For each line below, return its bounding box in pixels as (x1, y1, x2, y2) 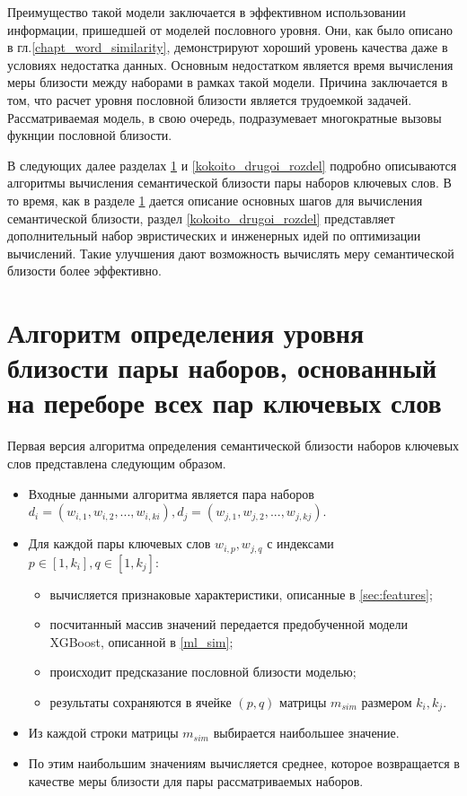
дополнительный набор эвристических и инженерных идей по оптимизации (7, 226, 421, 245)
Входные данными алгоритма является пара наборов (28, 484, 314, 503)
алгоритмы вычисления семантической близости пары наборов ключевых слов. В (7, 173, 452, 192)
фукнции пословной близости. (7, 126, 172, 144)
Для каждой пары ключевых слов (28, 534, 211, 553)
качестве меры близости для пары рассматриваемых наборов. (28, 771, 364, 790)
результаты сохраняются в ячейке (49, 693, 232, 712)
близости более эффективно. (7, 261, 162, 280)
